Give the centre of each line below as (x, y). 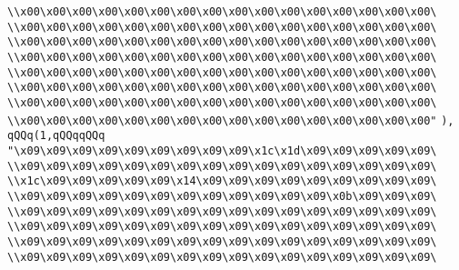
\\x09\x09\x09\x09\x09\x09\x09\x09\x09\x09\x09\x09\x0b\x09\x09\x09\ (222, 196)
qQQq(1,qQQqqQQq (56, 136)
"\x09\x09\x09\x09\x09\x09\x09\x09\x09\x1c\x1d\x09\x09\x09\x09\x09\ (222, 150)
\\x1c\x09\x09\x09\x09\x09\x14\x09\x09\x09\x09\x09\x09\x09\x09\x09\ (222, 181)
